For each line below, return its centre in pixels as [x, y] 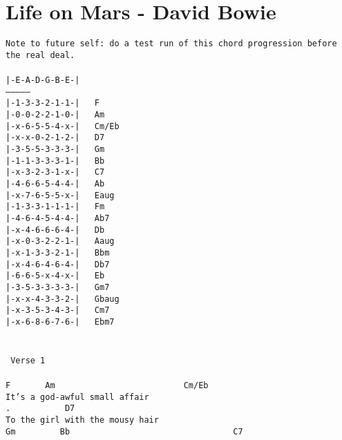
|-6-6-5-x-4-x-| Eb [55, 276]
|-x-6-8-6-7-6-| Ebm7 [60, 322]
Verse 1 [28, 360]
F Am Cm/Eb [107, 385]
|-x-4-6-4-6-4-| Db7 [58, 264]
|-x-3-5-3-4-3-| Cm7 [58, 310]
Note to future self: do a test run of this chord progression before [171, 44]
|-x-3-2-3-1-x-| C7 [55, 172]
